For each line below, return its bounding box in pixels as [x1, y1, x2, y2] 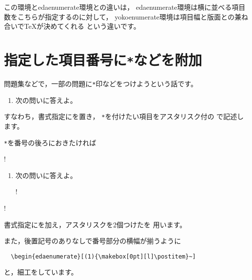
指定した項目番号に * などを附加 [4, 49, 202, 69]
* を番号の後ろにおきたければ [4, 137, 97, 147]
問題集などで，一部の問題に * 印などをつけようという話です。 [4, 79, 197, 89]
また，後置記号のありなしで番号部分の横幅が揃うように [4, 236, 181, 246]
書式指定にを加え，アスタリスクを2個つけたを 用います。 [4, 219, 187, 229]
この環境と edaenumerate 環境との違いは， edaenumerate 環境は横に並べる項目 [4, 2, 246, 12]
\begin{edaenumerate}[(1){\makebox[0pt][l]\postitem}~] [11, 253, 196, 260]
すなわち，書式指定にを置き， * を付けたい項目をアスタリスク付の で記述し [4, 111, 244, 121]
